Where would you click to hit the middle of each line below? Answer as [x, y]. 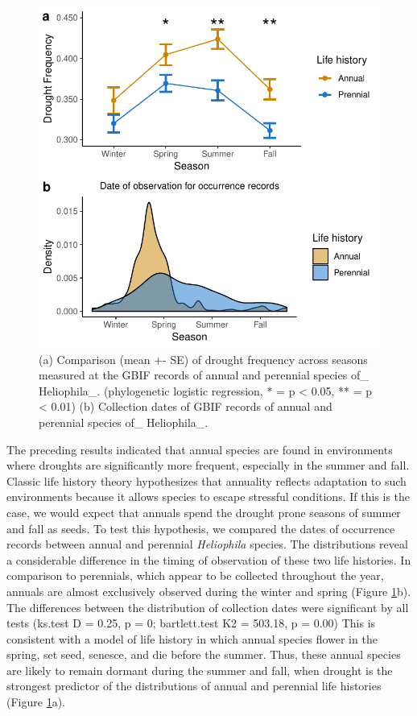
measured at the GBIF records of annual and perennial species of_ [204, 375]
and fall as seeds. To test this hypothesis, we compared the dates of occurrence [201, 528]
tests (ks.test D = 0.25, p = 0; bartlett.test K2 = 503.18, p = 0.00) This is [191, 623]
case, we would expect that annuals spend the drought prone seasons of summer [204, 512]
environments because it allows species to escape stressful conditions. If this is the [208, 497]
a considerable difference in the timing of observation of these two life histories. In [209, 559]
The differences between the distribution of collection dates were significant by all [208, 607]
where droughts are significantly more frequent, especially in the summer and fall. [208, 465]
